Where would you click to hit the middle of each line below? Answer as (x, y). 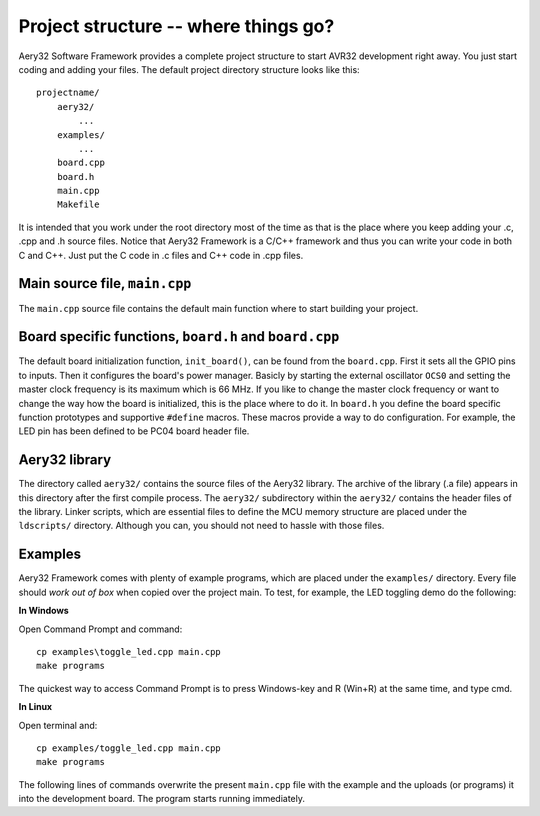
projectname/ (68, 93)
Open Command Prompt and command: (100, 629)
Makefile (78, 204)
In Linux (35, 707)
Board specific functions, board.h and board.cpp (179, 336)
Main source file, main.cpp (105, 283)
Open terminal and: (58, 725)
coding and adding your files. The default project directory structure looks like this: (189, 69)
